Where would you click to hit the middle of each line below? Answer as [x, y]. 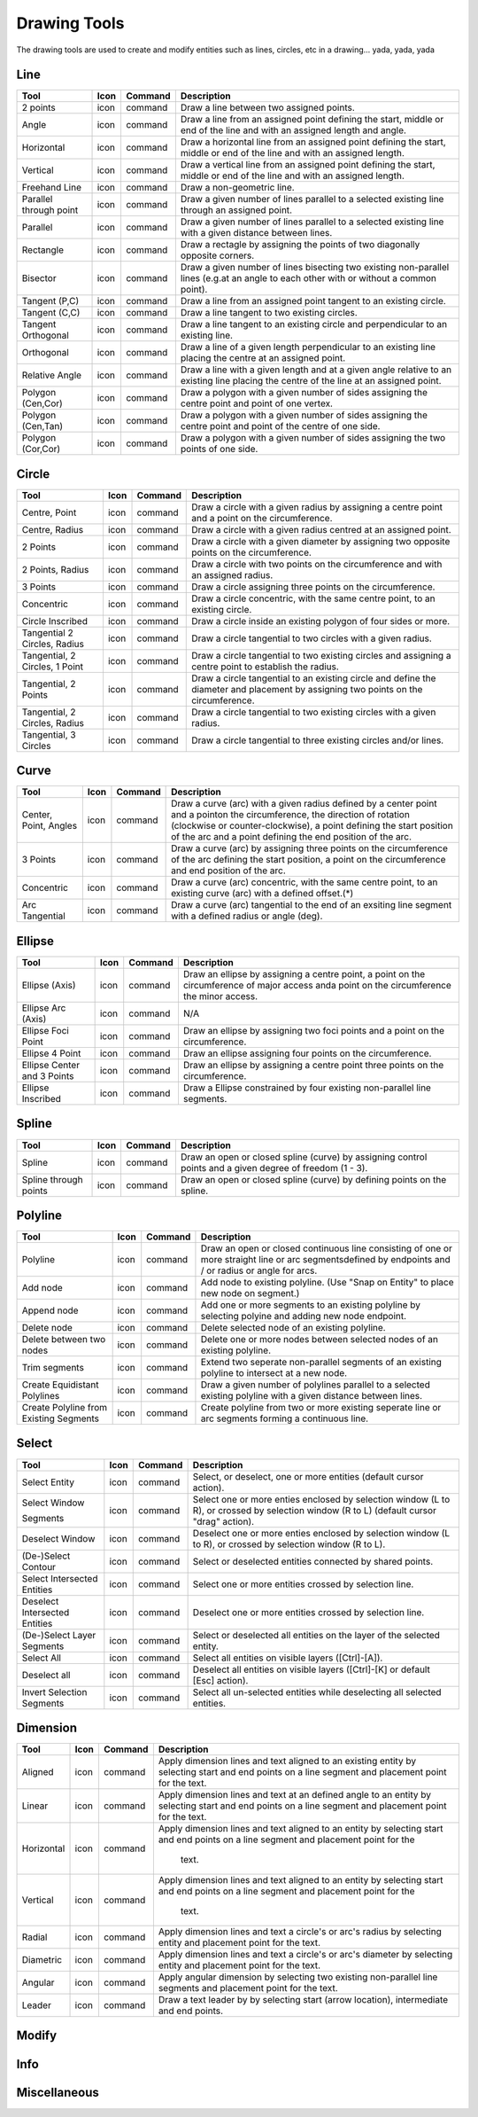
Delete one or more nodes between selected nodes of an [319, 1340]
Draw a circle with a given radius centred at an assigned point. [321, 529]
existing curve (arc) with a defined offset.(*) [262, 894]
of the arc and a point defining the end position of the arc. [291, 837]
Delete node [47, 1328]
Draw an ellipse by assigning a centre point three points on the [313, 1065]
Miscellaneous [58, 2092]
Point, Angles [50, 826]
